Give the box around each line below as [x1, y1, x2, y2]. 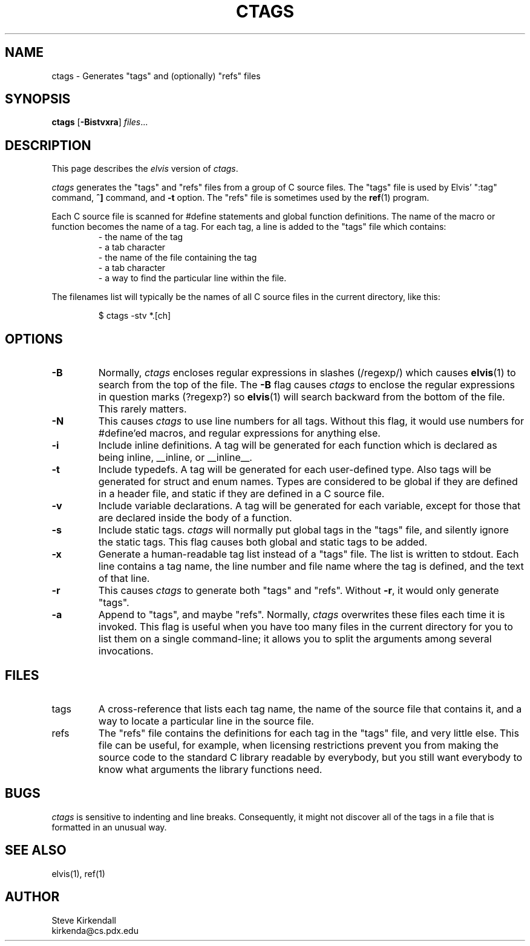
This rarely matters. [98, 403, 187, 416]
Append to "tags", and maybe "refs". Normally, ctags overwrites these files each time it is [98, 608, 505, 621]
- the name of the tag [98, 232, 183, 243]
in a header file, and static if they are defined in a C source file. [98, 488, 385, 500]
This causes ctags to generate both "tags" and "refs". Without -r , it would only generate [98, 584, 499, 597]
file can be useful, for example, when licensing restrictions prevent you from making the [98, 739, 499, 751]
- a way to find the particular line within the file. [98, 273, 287, 284]
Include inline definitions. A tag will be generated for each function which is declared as [98, 439, 497, 452]
